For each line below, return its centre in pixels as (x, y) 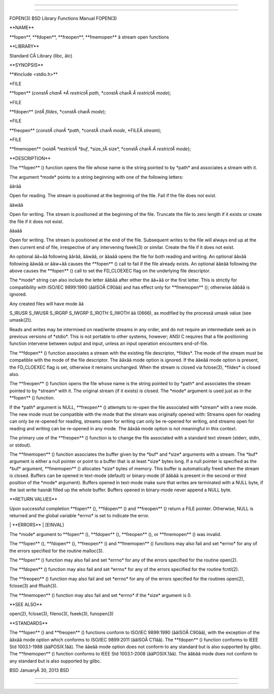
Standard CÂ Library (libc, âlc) (41, 55)
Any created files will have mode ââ (46, 304)
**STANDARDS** (29, 623)
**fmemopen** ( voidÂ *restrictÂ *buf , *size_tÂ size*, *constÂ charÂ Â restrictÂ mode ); (100, 149)
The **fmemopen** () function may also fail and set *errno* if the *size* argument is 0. (100, 595)
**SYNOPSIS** (26, 65)
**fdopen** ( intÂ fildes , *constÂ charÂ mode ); (58, 111)
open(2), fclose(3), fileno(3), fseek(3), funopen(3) (61, 614)
